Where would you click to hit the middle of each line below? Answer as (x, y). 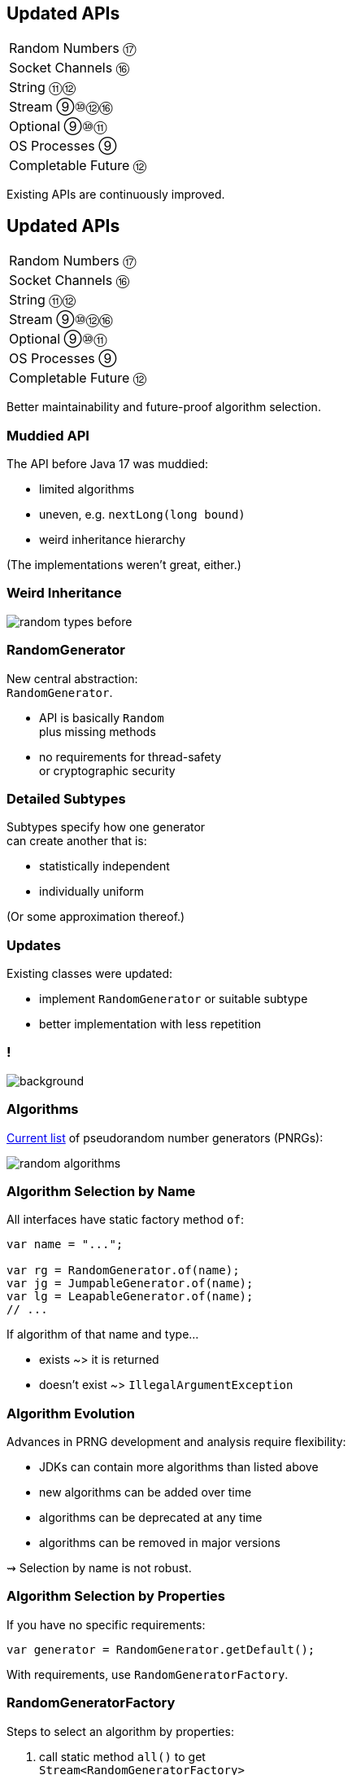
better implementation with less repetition (150, 1024)
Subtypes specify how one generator (106, 827)
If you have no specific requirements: (106, 1624)
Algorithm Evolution (71, 1413)
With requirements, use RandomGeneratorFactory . (148, 1674)
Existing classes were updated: (90, 974)
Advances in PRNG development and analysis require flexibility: (176, 1442)
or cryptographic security (107, 770)
